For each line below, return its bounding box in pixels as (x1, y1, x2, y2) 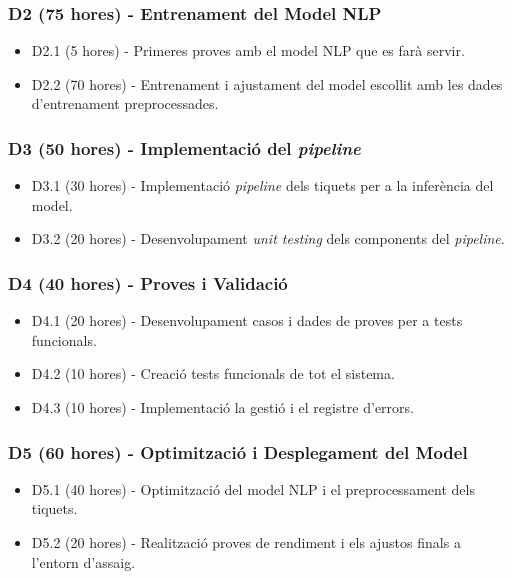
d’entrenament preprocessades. (31, 93, 219, 114)
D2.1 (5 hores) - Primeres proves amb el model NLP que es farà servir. (31, 40, 465, 61)
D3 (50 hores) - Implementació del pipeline (8, 135, 361, 160)
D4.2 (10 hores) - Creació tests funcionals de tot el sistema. (31, 363, 395, 384)
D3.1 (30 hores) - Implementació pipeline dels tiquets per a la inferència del (31, 175, 494, 196)
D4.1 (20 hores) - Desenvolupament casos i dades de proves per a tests (31, 310, 463, 331)
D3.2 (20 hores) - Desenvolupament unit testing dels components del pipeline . (31, 228, 505, 249)
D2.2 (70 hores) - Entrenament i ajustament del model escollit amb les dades (31, 73, 503, 94)
